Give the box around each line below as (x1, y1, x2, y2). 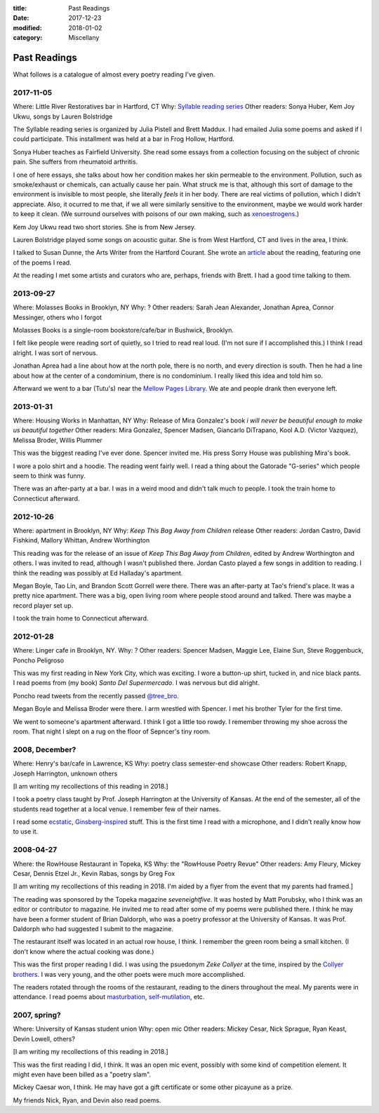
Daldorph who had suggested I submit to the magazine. (13, 924, 173, 933)
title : (13, 4, 27, 12)
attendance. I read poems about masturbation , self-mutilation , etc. (13, 993, 205, 1001)
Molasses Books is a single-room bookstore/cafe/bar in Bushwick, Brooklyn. (13, 326, 234, 334)
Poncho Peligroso (13, 656, 65, 665)
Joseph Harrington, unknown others (13, 769, 118, 778)
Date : (13, 14, 29, 22)
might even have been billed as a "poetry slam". (13, 1070, 151, 1079)
